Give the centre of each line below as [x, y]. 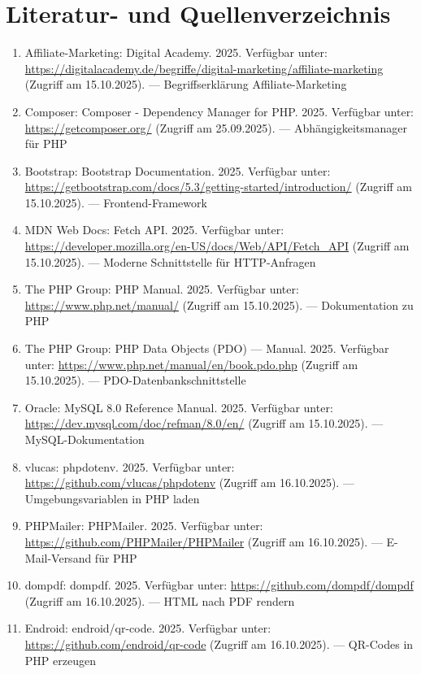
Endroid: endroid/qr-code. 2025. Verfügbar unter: [148, 628]
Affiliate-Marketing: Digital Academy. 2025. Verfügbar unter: [176, 52]
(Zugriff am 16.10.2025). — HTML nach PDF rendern [160, 600]
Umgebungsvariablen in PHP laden [112, 498]
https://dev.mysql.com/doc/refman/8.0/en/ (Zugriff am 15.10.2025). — [204, 423]
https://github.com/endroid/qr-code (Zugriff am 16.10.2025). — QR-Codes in [219, 644]
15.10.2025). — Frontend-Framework [116, 202]
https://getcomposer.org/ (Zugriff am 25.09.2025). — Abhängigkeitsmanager [216, 127]
